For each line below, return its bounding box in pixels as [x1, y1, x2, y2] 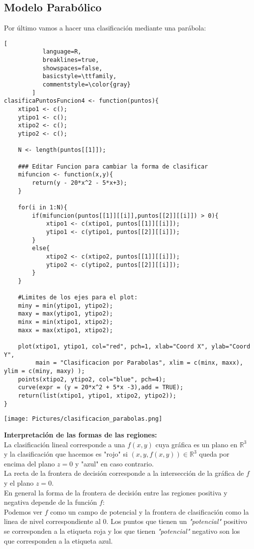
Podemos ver [4, 506, 43, 517]
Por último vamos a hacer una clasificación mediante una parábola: [4, 23, 206, 33]
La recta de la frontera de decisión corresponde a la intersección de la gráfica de [4, 468, 244, 478]
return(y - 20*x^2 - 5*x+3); [32, 179, 127, 186]
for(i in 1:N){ [18, 203, 67, 211]
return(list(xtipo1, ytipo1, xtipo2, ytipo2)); [18, 392, 176, 400]
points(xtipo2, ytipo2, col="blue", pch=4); [18, 376, 166, 383]
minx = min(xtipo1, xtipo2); [18, 318, 113, 326]
